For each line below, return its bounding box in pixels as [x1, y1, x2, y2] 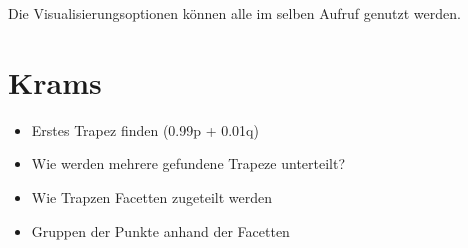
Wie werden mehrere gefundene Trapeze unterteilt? [31, 153, 346, 174]
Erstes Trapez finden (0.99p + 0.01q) [31, 119, 259, 140]
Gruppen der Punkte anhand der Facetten [31, 220, 290, 241]
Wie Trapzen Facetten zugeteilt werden [31, 186, 272, 207]
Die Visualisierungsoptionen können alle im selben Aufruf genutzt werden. [8, 3, 461, 23]
